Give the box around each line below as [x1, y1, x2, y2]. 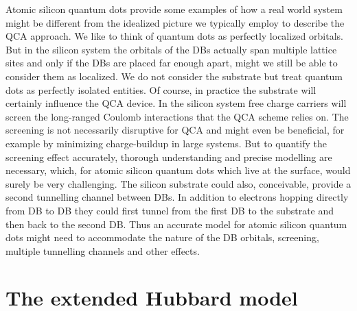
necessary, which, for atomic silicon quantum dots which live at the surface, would [5, 163, 351, 177]
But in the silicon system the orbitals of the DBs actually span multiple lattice [5, 42, 337, 56]
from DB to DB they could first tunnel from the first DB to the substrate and [5, 203, 334, 217]
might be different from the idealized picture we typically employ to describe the [5, 15, 345, 29]
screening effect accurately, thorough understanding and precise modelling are [5, 149, 332, 164]
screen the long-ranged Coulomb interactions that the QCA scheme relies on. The [5, 109, 349, 123]
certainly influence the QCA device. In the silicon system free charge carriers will [5, 96, 347, 110]
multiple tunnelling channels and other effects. [5, 243, 200, 258]
